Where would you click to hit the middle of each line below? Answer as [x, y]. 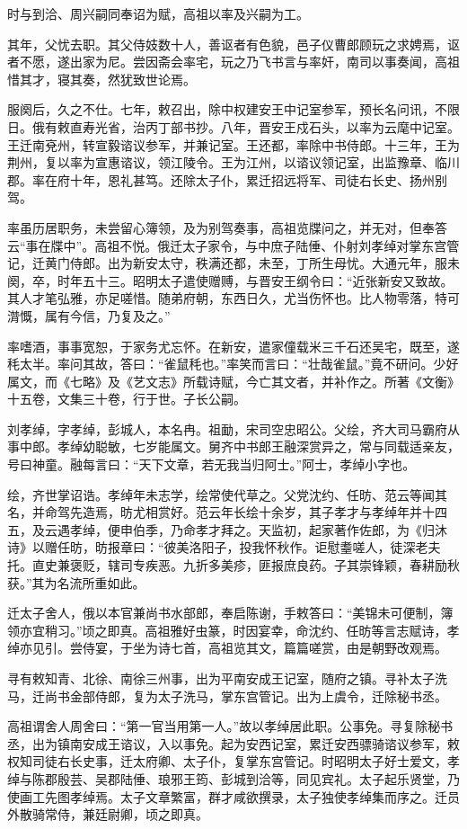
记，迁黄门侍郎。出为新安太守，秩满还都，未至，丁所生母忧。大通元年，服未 [233, 263]
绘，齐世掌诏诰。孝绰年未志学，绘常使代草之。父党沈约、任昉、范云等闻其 [227, 494]
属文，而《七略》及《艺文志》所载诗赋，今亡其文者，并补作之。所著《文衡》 [233, 381]
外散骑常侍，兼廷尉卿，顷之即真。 [108, 814]
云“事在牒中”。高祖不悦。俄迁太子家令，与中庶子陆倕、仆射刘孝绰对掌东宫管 [233, 245]
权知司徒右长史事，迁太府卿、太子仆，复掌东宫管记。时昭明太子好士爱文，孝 [233, 761]
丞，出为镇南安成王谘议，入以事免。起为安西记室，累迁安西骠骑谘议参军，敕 [233, 743]
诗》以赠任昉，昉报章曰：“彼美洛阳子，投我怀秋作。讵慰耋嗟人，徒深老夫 [224, 547]
